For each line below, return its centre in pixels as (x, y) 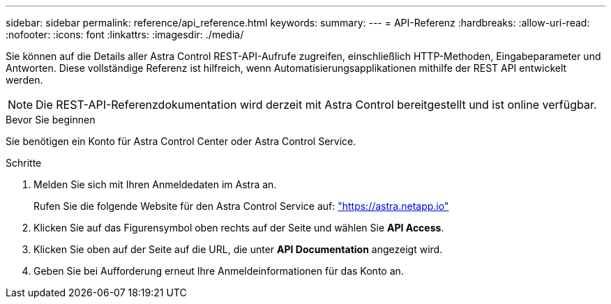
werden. (24, 80)
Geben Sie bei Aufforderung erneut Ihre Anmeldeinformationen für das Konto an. (219, 271)
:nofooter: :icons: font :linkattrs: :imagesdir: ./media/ (125, 35)
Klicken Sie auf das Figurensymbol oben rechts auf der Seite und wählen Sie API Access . (239, 228)
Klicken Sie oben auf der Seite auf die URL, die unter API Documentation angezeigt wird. (238, 249)
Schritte (24, 163)
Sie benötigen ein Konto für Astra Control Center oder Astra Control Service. (181, 141)
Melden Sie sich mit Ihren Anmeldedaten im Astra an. (155, 184)
